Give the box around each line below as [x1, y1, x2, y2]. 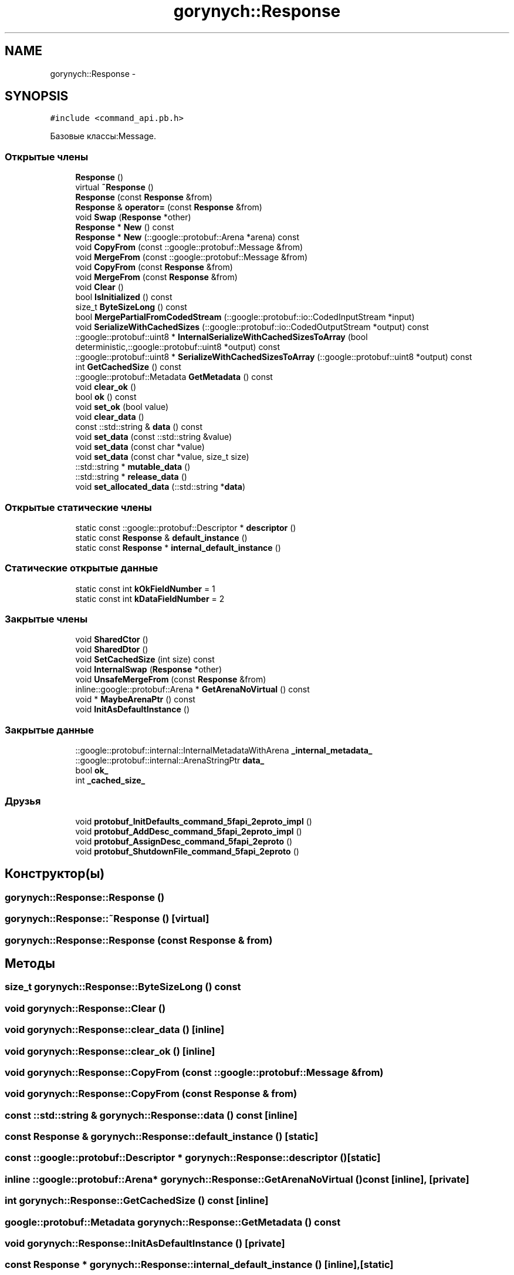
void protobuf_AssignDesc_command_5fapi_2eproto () [75, 836, 293, 846]
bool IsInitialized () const [75, 292, 173, 302]
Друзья [5, 795, 41, 807]
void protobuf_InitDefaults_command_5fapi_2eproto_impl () [75, 816, 312, 826]
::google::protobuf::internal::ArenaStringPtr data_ [75, 755, 265, 766]
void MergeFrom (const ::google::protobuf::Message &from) [75, 252, 308, 263]
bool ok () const [75, 392, 137, 402]
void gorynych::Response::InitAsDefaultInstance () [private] [5, 1237, 285, 1249]
